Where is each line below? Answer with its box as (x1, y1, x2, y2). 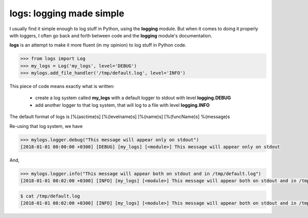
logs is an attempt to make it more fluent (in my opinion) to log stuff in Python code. (9, 42, 187, 48)
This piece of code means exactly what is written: (9, 83, 115, 90)
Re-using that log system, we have (9, 123, 83, 129)
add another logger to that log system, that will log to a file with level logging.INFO (35, 102, 210, 108)
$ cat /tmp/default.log (20, 193, 81, 199)
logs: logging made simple (9, 8, 125, 19)
